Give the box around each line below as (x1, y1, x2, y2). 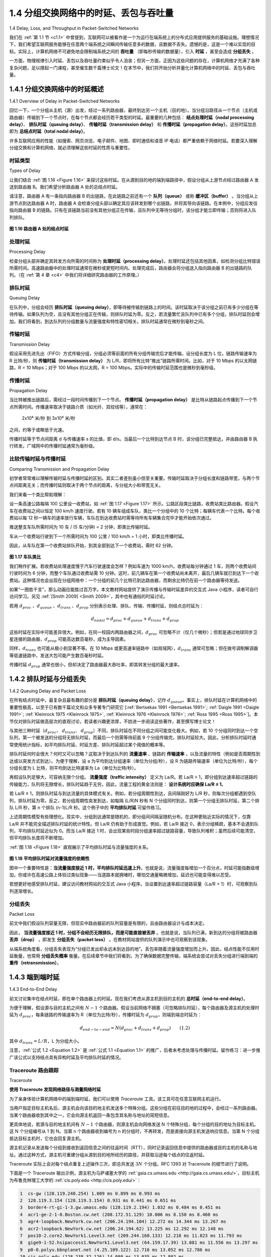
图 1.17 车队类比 (9, 554, 41, 560)
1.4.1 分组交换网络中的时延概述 (9, 84, 104, 93)
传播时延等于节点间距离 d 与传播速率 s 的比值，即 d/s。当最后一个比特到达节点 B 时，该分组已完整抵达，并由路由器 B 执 (9, 436, 258, 442)
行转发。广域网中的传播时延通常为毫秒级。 (9, 443, 97, 449)
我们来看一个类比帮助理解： (9, 491, 67, 497)
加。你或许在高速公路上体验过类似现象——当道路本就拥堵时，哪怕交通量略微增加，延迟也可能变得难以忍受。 (9, 872, 233, 878)
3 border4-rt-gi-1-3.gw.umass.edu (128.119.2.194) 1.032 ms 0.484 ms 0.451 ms (20, 1205, 221, 1210)
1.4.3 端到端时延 (9, 973, 60, 981)
